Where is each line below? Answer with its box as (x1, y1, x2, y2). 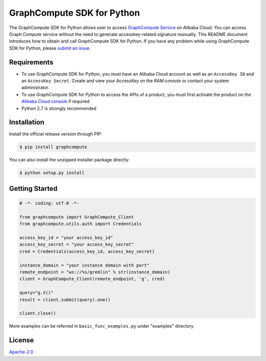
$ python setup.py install (19, 170, 85, 176)
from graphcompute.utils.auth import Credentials (19, 221, 142, 227)
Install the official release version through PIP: (9, 131, 102, 137)
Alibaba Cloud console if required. (21, 98, 91, 104)
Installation (9, 118, 44, 126)
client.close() (19, 310, 56, 316)
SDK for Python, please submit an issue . (9, 45, 91, 51)
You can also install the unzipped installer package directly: (9, 157, 130, 163)
